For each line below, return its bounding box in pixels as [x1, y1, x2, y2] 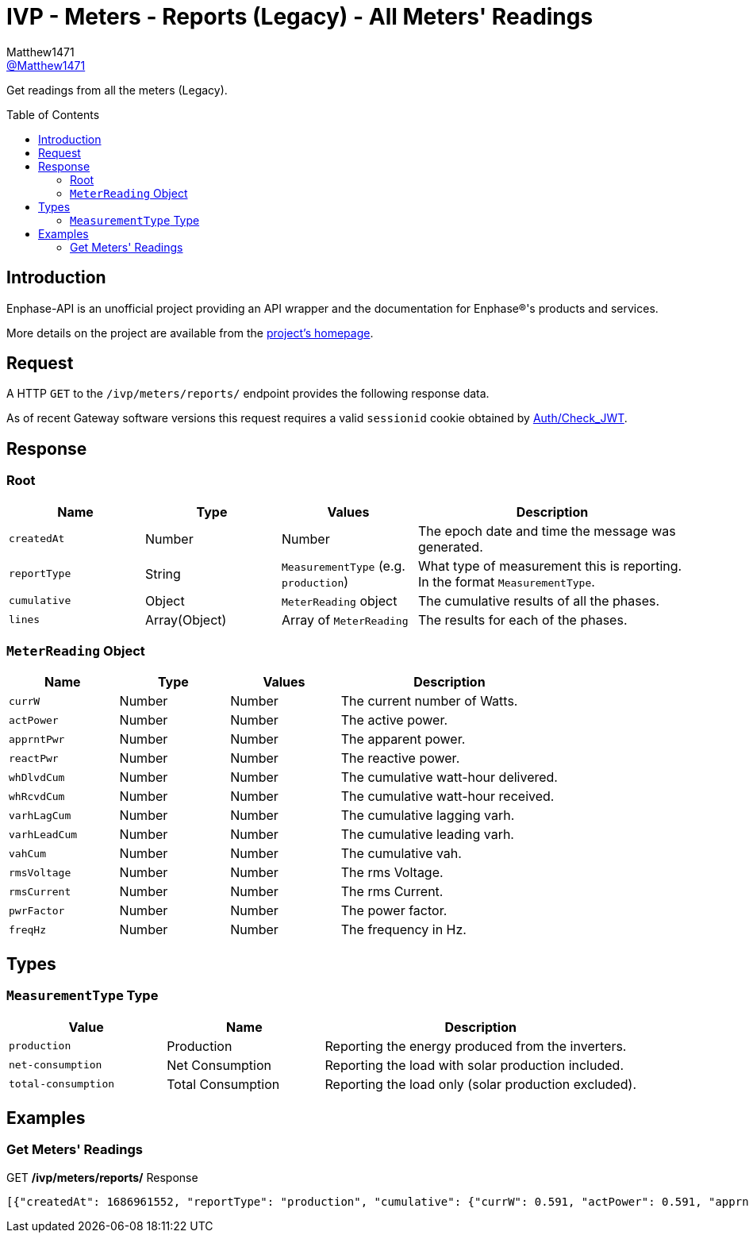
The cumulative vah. [340, 845, 462, 862]
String [145, 565, 181, 582]
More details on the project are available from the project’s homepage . [6, 325, 374, 340]
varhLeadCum [9, 828, 78, 841]
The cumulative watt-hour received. [340, 788, 555, 805]
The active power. [340, 712, 448, 729]
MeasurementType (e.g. [282, 557, 405, 574]
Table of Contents [6, 107, 100, 121]
